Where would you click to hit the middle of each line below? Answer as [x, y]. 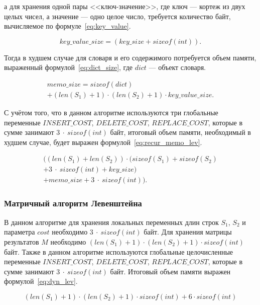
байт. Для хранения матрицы [188, 232]
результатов [22, 241]
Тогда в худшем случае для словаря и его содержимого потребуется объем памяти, [130, 57]
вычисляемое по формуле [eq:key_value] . [68, 26]
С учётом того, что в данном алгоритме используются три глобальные [111, 112]
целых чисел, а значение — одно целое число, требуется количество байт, [117, 16]
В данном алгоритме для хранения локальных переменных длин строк [111, 222]
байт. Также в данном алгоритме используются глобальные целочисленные [118, 251]
